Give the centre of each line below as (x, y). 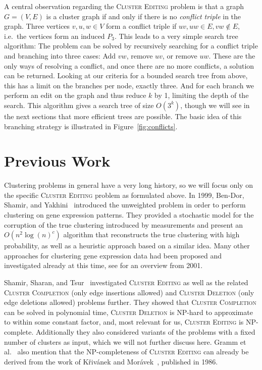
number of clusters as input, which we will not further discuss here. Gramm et (125, 341)
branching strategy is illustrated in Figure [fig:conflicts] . (91, 126)
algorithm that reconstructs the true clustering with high (151, 234)
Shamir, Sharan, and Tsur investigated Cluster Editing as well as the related (126, 282)
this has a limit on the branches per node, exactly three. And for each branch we (129, 85)
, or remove (180, 55)
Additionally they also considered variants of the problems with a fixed (145, 331)
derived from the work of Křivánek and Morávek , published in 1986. (111, 361)
